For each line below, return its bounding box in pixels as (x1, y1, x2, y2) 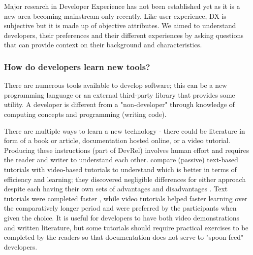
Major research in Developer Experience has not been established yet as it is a (4, 1, 240, 11)
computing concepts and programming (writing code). (4, 109, 167, 119)
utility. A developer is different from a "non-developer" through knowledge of (4, 99, 235, 109)
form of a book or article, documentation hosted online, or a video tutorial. (4, 135, 230, 146)
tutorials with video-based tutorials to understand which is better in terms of (4, 164, 237, 174)
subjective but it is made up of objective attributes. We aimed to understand (4, 20, 236, 31)
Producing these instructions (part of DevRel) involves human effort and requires (4, 145, 249, 155)
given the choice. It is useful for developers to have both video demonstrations (4, 212, 240, 222)
